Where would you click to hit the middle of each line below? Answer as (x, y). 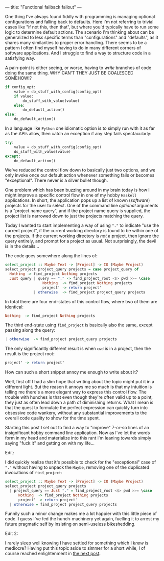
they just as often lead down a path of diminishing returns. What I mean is (79, 402)
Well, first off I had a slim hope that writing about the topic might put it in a (80, 382)
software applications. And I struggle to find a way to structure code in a (78, 53)
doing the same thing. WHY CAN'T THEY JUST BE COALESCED (69, 73)
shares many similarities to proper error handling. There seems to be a (76, 43)
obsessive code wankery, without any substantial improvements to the (76, 413)
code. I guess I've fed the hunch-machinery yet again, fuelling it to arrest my (82, 519)
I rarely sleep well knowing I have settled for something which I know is (77, 543)
